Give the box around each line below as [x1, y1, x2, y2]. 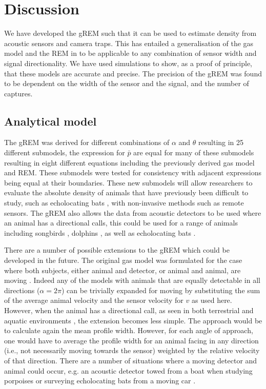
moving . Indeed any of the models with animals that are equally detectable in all [4, 275, 260, 285]
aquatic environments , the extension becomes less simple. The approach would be [4, 315, 262, 325]
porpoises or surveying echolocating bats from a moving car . [4, 375, 196, 386]
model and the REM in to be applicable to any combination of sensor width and [4, 48, 257, 58]
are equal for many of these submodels [133, 147, 254, 158]
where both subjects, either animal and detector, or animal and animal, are [4, 264, 241, 275]
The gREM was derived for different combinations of [4, 137, 170, 148]
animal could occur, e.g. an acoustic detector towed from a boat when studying [4, 365, 253, 376]
